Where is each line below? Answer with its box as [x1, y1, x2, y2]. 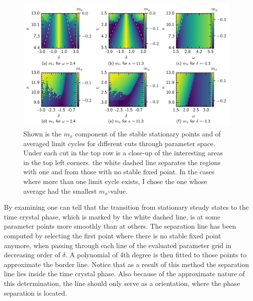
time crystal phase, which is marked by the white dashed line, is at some [4, 211, 220, 221]
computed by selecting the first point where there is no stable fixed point [4, 230, 221, 240]
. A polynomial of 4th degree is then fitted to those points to [65, 250, 247, 260]
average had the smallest [23, 185, 97, 196]
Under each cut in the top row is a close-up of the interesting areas [23, 148, 223, 158]
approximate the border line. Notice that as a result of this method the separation [4, 259, 249, 269]
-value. [108, 185, 128, 196]
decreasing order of [4, 250, 60, 260]
